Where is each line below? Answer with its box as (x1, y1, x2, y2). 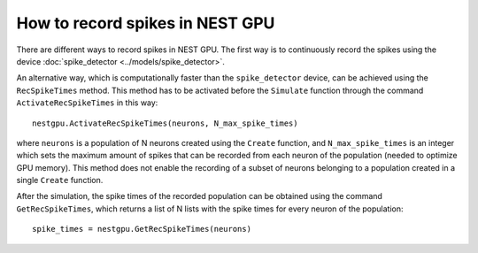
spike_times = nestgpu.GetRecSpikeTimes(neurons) (32, 224, 252, 234)
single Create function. (16, 175, 104, 186)
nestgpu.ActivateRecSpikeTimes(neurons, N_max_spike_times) (32, 118, 298, 128)
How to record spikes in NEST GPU (16, 13, 275, 33)
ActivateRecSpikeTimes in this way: (16, 97, 158, 108)
